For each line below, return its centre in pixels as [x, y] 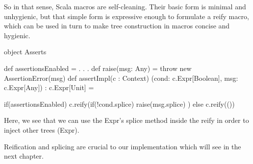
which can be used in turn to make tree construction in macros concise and [117, 26]
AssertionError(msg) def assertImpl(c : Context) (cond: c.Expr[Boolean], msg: [121, 78]
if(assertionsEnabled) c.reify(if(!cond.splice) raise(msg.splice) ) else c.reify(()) [119, 104]
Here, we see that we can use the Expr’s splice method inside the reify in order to [126, 120]
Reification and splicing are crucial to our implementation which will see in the [123, 146]
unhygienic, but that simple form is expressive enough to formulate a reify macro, [126, 16]
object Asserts [25, 52]
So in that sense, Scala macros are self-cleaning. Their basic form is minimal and [125, 6]
